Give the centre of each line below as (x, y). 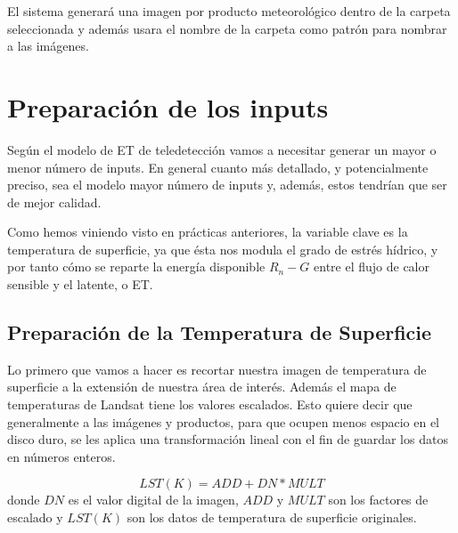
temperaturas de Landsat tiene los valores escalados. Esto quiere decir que (210, 404)
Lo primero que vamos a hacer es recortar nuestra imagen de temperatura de (217, 369)
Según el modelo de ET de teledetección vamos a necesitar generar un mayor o (222, 149)
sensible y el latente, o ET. (80, 284)
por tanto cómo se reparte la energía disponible (136, 266)
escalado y (35, 517)
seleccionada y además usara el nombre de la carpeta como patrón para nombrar (227, 28)
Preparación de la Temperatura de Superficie (220, 332)
